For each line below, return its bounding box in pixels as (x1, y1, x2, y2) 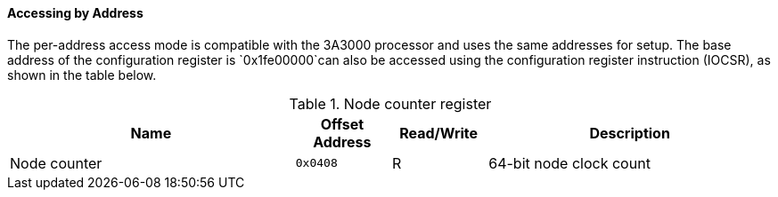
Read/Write (399, 123, 479, 142)
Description (589, 123, 670, 142)
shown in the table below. (7, 67, 157, 83)
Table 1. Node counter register (289, 94, 492, 113)
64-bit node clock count (488, 154, 651, 172)
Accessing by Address (7, 5, 143, 20)
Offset (320, 114, 364, 133)
